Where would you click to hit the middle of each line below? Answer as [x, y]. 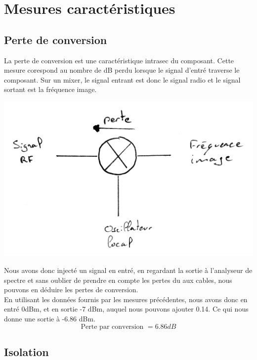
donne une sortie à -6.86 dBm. [50, 319]
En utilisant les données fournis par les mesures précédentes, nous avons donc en [126, 299]
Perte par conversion [112, 327]
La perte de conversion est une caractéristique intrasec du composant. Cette [119, 60]
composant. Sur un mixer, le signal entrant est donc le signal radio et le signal [122, 79]
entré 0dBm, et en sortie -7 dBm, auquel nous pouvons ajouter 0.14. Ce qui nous [126, 309]
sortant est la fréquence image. [50, 89]
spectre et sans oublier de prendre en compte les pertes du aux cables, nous [118, 280]
